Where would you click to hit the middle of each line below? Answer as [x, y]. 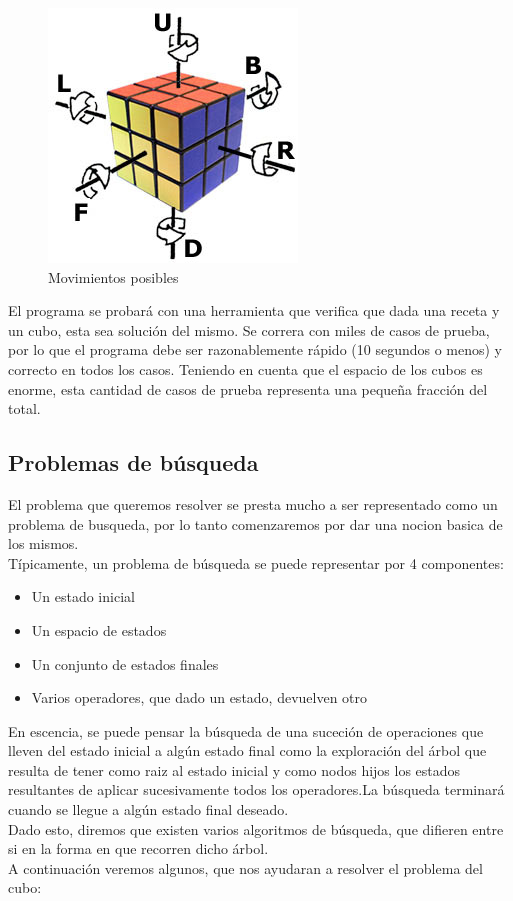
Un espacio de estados [99, 629]
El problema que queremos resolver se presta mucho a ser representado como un [253, 503]
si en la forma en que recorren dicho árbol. [138, 848]
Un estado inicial [83, 596]
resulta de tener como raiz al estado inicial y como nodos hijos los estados [234, 769]
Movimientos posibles [113, 276]
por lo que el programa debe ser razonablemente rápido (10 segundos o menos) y [255, 349]
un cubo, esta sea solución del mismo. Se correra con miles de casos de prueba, [249, 329]
